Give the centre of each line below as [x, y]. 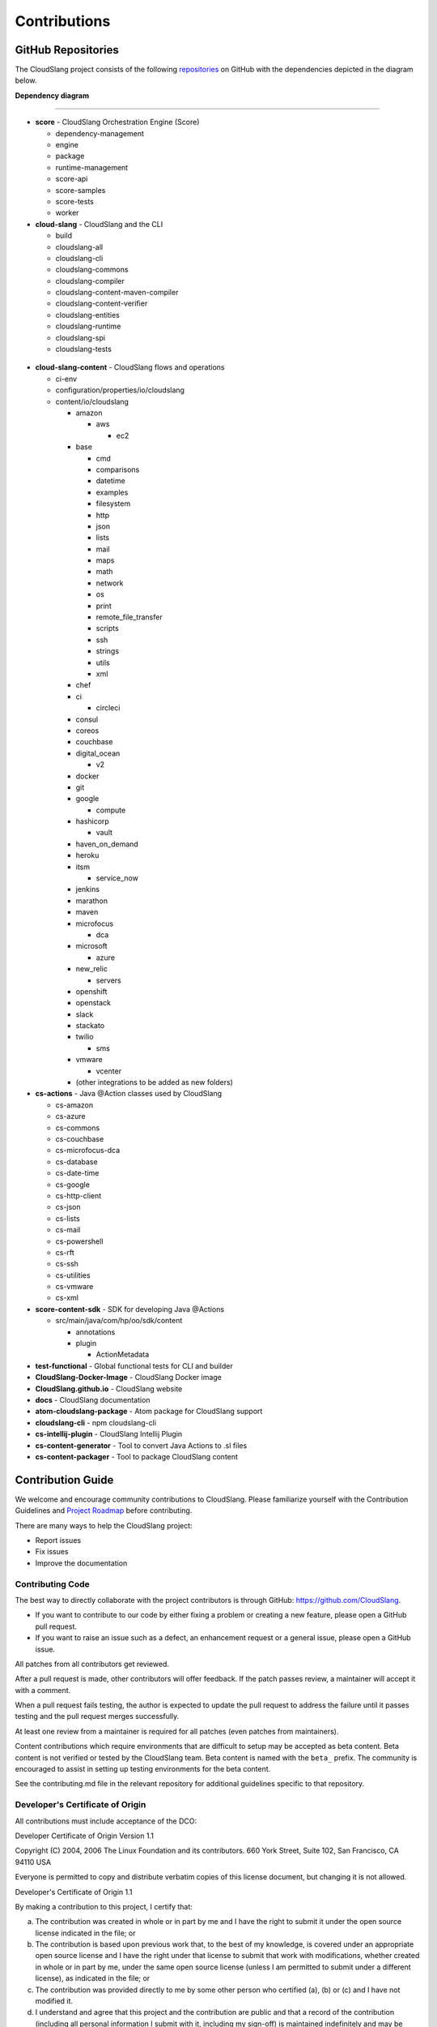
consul [87, 719]
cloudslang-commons [92, 270]
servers [108, 980]
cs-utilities [73, 1275]
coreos [87, 731]
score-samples [81, 190]
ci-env [66, 379]
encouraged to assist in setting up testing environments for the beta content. [143, 1769]
